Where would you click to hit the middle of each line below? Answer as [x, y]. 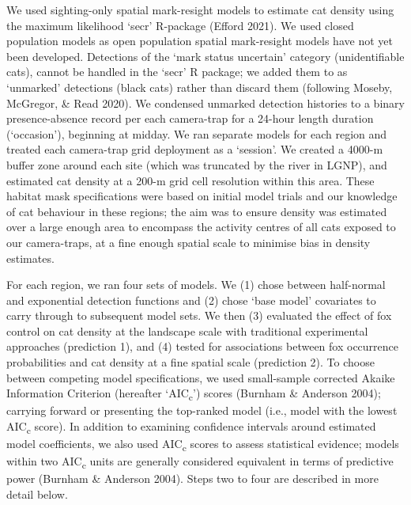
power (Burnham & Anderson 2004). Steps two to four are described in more [192, 478]
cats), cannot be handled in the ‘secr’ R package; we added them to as [177, 72]
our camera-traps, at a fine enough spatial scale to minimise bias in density [189, 242]
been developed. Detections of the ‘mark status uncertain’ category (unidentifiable [205, 56]
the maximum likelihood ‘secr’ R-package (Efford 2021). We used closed [180, 25]
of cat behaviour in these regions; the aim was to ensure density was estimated [197, 211]
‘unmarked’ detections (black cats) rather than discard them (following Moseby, [200, 87]
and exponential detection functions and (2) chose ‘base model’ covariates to [191, 300]
